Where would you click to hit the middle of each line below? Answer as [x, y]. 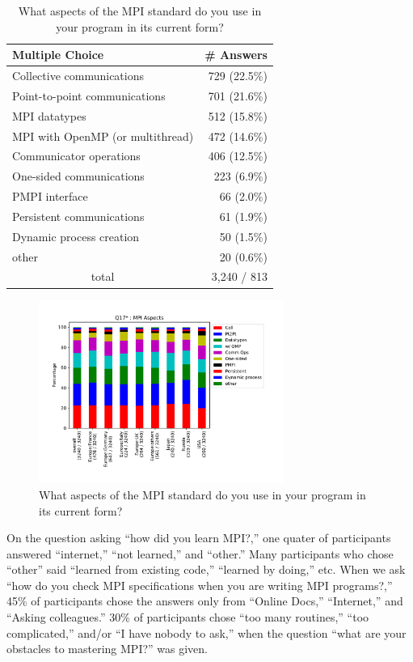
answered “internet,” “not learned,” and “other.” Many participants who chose [200, 553]
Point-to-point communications [89, 95]
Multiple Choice [58, 55]
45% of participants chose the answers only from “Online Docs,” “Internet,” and [205, 601]
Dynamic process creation [76, 236]
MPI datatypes [49, 115]
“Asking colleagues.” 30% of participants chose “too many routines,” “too [188, 617]
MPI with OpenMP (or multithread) [103, 136]
